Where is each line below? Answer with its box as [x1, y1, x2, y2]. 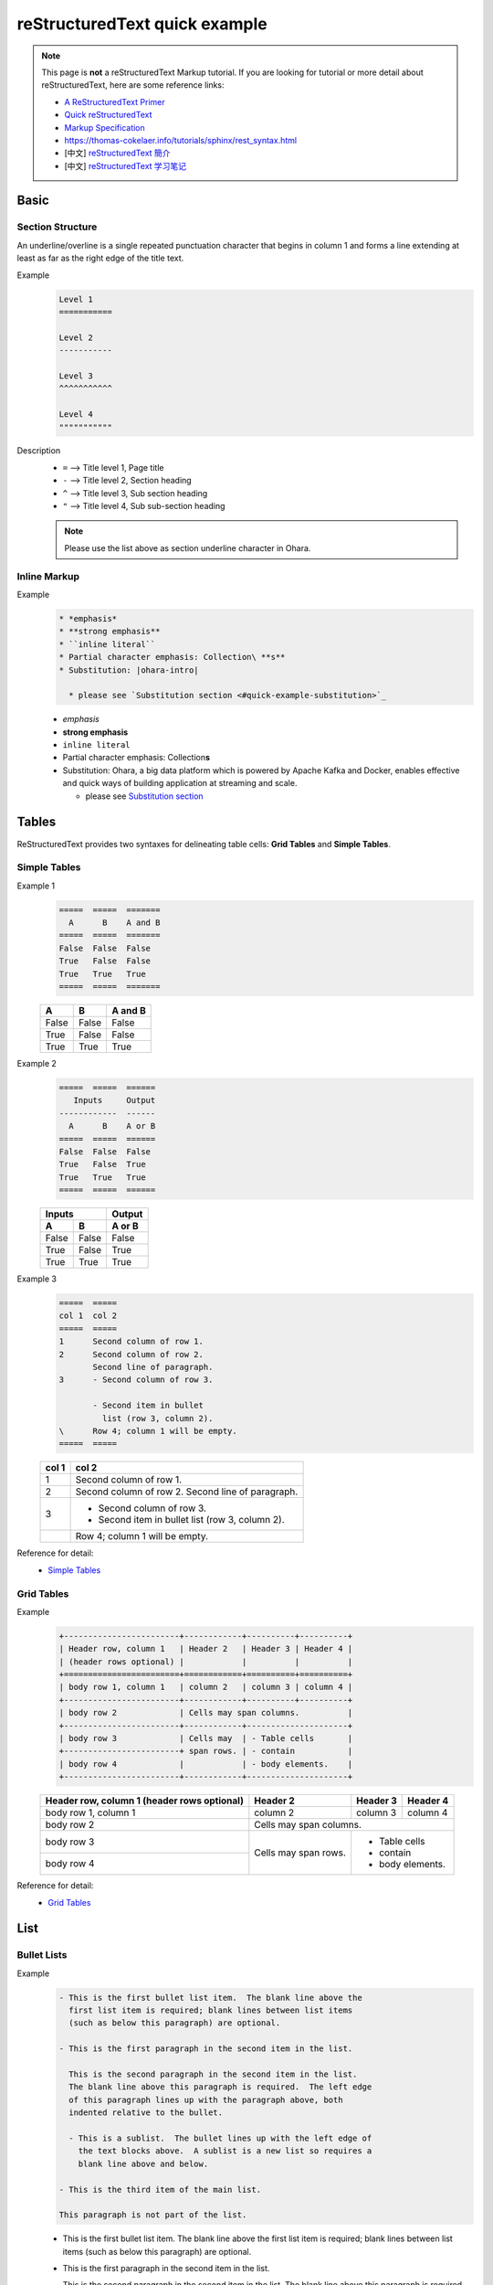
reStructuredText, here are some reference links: [41, 80, 225, 90]
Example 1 [16, 880, 55, 891]
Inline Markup [16, 569, 80, 582]
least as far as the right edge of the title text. [16, 252, 184, 264]
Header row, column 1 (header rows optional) [45, 1794, 244, 1807]
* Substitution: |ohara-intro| [58, 664, 200, 675]
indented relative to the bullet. [68, 2108, 224, 2118]
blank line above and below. [78, 2158, 209, 2169]
